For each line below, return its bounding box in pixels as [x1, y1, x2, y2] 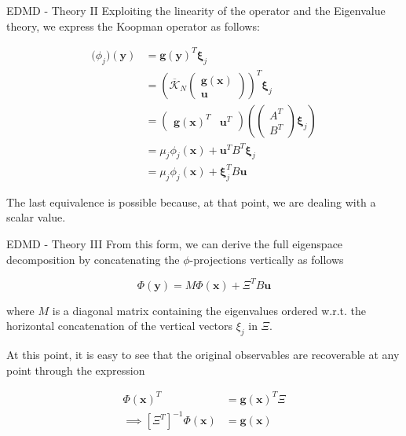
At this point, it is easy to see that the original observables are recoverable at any [6, 346, 400, 362]
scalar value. [6, 209, 66, 225]
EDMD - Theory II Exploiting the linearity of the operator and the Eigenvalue [6, 2, 386, 18]
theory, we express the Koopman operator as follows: [6, 17, 260, 34]
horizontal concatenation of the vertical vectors [6, 317, 232, 334]
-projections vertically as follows [189, 251, 344, 267]
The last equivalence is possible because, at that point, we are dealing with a [6, 193, 376, 210]
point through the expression [6, 361, 145, 378]
